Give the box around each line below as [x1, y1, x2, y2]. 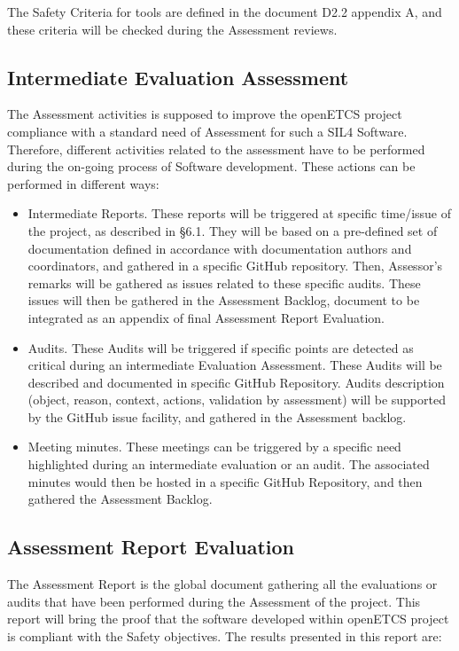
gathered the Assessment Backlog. [27, 490, 213, 508]
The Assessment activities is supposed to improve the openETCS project [7, 105, 402, 123]
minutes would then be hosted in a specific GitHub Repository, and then [27, 472, 423, 490]
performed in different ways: [7, 174, 159, 192]
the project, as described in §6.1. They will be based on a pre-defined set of [27, 221, 438, 239]
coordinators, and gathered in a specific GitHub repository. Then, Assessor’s [27, 256, 443, 275]
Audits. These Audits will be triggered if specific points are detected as [27, 338, 414, 357]
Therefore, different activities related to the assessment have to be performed [7, 139, 425, 158]
